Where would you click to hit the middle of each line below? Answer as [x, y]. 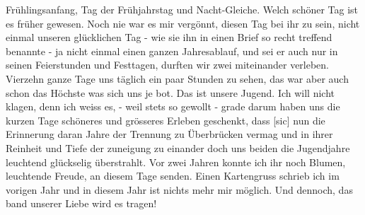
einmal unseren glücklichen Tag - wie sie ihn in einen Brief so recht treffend [169, 37]
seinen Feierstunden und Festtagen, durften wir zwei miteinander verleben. [168, 65]
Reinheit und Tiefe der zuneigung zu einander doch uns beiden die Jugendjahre [178, 147]
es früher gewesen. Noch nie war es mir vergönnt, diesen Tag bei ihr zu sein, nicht [183, 23]
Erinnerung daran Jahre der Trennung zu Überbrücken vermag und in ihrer [169, 134]
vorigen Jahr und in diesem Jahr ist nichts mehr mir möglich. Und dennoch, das [179, 189]
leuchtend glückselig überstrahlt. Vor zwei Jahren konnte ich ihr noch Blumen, [176, 162]
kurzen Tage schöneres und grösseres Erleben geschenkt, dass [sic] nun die [166, 120]
